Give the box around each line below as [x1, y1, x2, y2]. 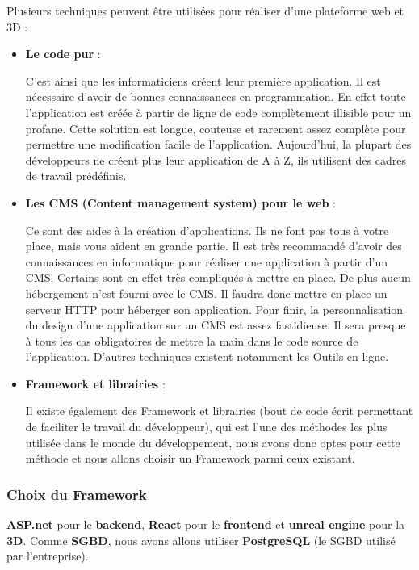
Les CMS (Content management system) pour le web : [25, 194, 336, 211]
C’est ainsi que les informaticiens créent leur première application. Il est [25, 72, 381, 89]
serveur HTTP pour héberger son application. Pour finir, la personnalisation [25, 300, 404, 317]
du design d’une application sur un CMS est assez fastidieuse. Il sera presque [25, 316, 406, 333]
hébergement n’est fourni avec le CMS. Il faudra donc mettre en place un [25, 284, 388, 301]
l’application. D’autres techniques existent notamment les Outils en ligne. [25, 348, 389, 365]
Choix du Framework [6, 484, 147, 504]
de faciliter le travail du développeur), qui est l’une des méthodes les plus [25, 418, 388, 435]
